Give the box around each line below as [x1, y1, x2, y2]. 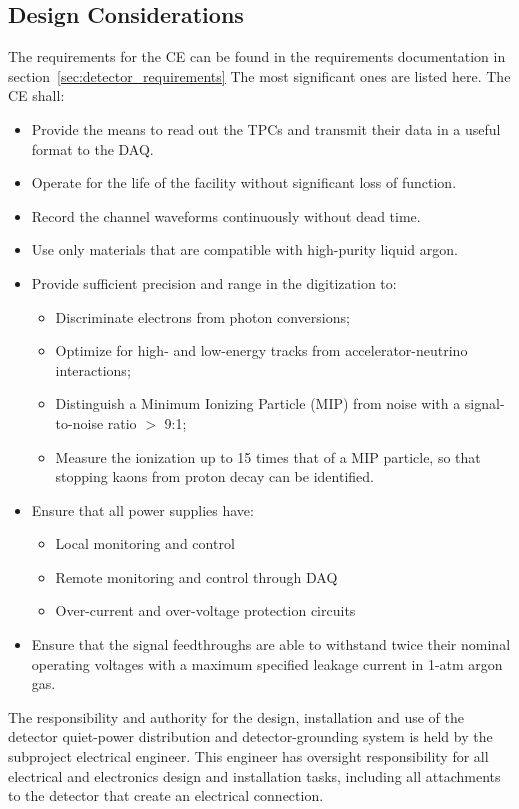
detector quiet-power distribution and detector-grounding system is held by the [8, 726, 493, 747]
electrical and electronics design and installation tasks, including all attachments [8, 765, 501, 786]
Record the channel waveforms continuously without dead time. [31, 205, 421, 226]
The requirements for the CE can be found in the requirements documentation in [8, 46, 506, 67]
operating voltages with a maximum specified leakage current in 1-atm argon [31, 653, 503, 674]
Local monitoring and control [55, 533, 235, 554]
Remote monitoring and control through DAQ [55, 566, 338, 587]
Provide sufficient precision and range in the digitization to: [31, 272, 397, 293]
